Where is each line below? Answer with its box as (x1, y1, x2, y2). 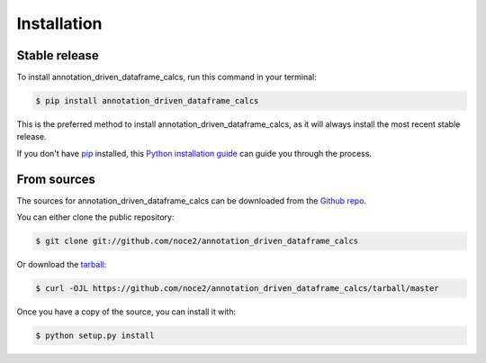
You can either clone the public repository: (16, 212, 175, 222)
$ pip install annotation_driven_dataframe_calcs (35, 95, 259, 106)
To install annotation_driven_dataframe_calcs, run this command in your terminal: (16, 72, 317, 83)
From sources (16, 171, 96, 186)
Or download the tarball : (16, 259, 107, 270)
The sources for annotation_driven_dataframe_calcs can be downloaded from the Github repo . (16, 195, 367, 206)
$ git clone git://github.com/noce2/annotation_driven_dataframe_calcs (35, 236, 359, 247)
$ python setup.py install (35, 331, 155, 341)
